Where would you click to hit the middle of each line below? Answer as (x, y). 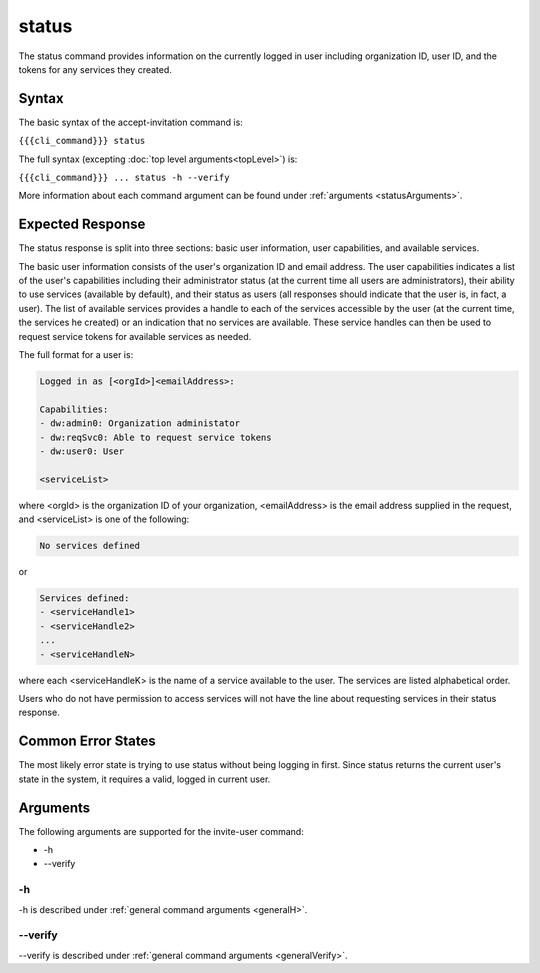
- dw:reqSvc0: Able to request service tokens (155, 437)
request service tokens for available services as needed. (135, 336)
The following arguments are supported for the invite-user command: (161, 831)
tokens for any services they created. (95, 69)
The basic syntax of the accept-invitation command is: (131, 122)
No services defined (89, 546)
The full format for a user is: (76, 355)
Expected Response (82, 224)
